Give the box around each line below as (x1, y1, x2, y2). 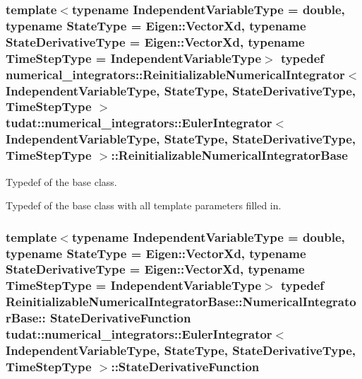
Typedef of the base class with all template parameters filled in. (6, 198, 282, 213)
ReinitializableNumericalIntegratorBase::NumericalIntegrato (6, 293, 356, 310)
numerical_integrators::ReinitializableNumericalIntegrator (6, 65, 345, 83)
